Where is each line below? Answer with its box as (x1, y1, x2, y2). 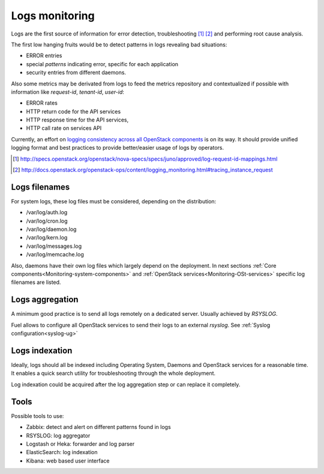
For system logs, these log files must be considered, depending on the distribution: (11, 197, 217, 205)
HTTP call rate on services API (26, 125, 102, 132)
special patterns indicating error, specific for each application (26, 60, 179, 67)
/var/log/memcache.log (26, 251, 84, 258)
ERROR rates (26, 99, 58, 106)
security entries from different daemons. (26, 69, 126, 76)
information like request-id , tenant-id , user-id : (11, 88, 124, 96)
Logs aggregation (11, 295, 79, 305)
